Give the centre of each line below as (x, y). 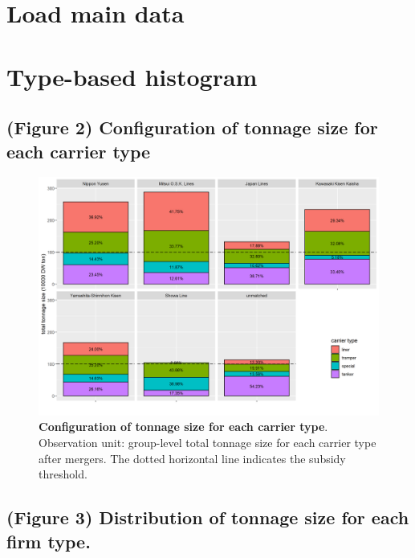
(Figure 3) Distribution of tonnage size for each (208, 517)
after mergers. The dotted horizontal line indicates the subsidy (192, 458)
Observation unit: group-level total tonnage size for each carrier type (207, 442)
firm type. (49, 541)
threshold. (63, 474)
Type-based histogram (132, 76)
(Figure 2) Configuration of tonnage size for (192, 127)
